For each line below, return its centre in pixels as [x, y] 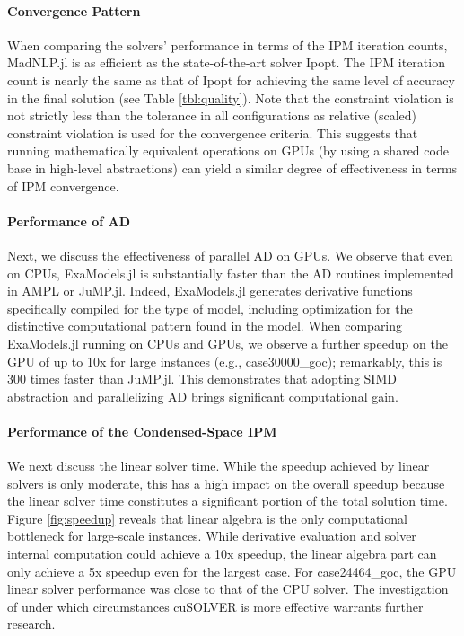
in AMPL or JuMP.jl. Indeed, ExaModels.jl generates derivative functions [210, 291]
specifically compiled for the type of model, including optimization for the [210, 308]
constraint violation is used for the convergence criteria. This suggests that [213, 132]
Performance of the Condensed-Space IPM [142, 431]
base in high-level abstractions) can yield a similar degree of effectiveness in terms [232, 168]
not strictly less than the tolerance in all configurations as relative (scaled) [212, 115]
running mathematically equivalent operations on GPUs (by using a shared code [228, 150]
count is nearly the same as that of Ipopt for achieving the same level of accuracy [231, 79]
